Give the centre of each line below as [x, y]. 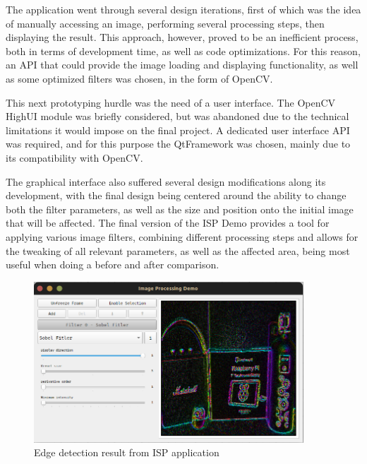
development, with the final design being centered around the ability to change [176, 195]
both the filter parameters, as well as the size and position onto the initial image [180, 209]
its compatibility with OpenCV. [74, 157]
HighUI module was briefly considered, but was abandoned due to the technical [178, 116]
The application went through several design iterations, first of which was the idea [183, 9]
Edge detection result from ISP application [127, 452]
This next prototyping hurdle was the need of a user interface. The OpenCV [171, 102]
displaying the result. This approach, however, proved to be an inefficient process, [182, 37]
